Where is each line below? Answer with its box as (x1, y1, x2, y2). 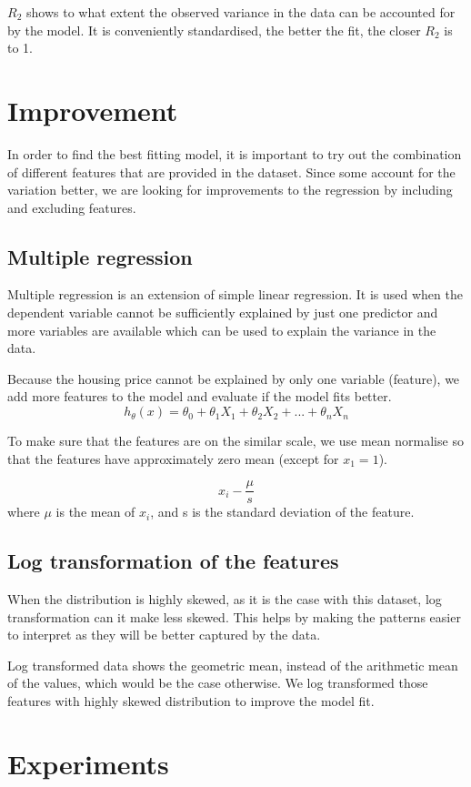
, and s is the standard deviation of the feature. (150, 502, 415, 521)
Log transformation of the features (7, 547, 339, 575)
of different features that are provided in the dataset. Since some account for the (7, 162, 456, 181)
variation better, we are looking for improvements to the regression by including (7, 180, 453, 199)
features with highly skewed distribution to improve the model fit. (7, 691, 375, 711)
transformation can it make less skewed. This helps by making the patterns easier (7, 607, 461, 626)
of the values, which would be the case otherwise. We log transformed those (7, 673, 428, 692)
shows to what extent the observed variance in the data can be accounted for (25, 3, 456, 21)
